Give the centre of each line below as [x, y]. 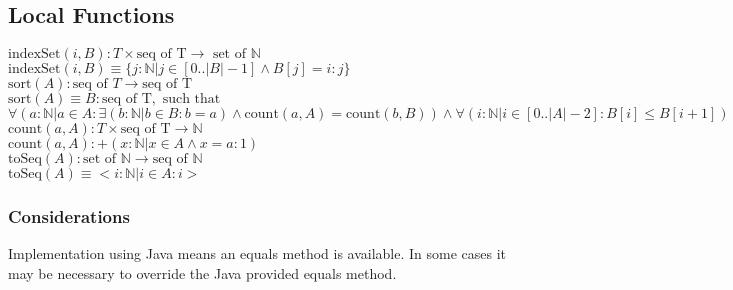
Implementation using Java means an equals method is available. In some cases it [257, 253]
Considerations [69, 216]
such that [191, 99]
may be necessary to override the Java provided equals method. [202, 273]
